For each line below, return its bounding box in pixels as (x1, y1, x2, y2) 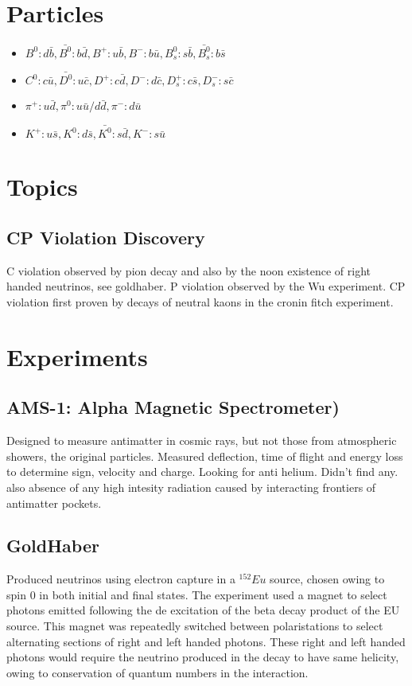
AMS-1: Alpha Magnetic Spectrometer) (6, 395, 340, 419)
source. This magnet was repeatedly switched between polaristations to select (6, 618, 383, 634)
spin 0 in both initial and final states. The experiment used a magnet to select (6, 586, 387, 602)
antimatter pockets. (6, 494, 102, 511)
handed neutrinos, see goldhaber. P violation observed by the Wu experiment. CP (6, 278, 406, 294)
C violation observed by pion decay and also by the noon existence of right (6, 262, 371, 279)
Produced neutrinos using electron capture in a (6, 571, 235, 587)
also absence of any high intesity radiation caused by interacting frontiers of (6, 478, 376, 495)
